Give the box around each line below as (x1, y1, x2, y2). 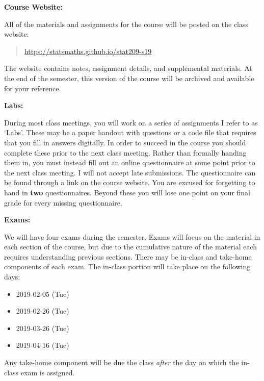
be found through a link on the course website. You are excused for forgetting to (4, 177, 255, 188)
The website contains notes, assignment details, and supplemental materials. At (4, 63, 252, 73)
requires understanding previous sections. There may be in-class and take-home (4, 251, 252, 262)
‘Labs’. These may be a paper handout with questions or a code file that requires (4, 127, 256, 138)
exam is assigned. (20, 367, 75, 377)
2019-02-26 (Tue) (16, 306, 69, 316)
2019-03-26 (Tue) (16, 322, 69, 333)
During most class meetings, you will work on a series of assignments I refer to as (4, 117, 258, 128)
